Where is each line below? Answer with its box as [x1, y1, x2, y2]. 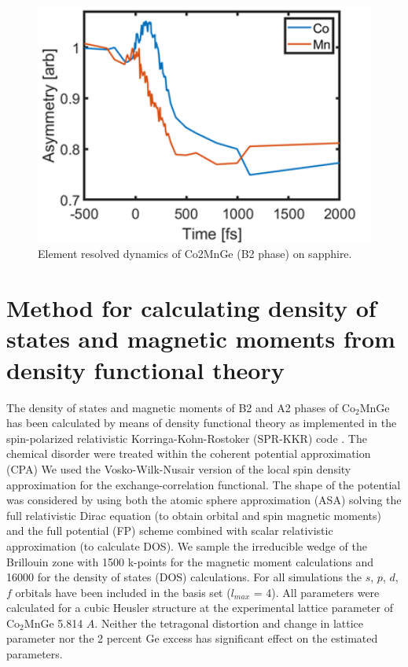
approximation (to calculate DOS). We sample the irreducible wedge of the [6, 537, 367, 554]
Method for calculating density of [6, 292, 377, 324]
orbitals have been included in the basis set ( [15, 584, 231, 600]
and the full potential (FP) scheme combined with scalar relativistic [6, 522, 333, 539]
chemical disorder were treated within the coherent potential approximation [6, 445, 371, 462]
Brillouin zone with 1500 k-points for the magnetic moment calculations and [6, 553, 374, 569]
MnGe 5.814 [24, 614, 83, 631]
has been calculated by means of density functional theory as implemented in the [6, 415, 397, 431]
